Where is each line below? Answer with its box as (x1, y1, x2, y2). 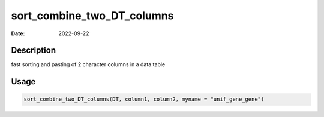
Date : (11, 30, 25, 37)
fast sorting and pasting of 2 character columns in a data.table (11, 61, 166, 68)
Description (11, 45, 56, 56)
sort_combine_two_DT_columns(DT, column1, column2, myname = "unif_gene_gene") (23, 96, 265, 103)
